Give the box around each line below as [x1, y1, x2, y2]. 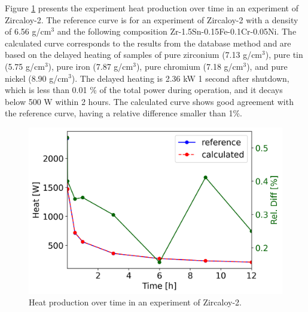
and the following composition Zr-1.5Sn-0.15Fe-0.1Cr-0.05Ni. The [57, 25, 297, 38]
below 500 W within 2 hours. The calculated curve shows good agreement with [5, 95, 294, 107]
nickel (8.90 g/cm [5, 72, 69, 84]
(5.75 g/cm [5, 60, 45, 72]
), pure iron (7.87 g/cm [48, 60, 133, 72]
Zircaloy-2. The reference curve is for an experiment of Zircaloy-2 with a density [5, 13, 298, 26]
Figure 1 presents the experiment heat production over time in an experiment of [5, 2, 298, 14]
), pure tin [265, 48, 303, 61]
